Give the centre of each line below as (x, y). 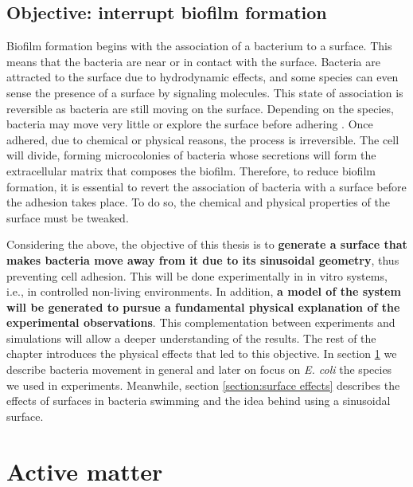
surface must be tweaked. (68, 217)
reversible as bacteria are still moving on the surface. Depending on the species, (200, 108)
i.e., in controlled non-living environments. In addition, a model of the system (204, 291)
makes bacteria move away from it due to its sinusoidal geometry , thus (203, 259)
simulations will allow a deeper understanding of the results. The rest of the (191, 338)
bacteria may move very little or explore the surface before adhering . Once (190, 124)
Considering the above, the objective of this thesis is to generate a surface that (207, 244)
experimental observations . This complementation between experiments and (201, 322)
